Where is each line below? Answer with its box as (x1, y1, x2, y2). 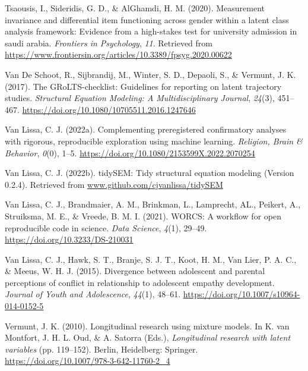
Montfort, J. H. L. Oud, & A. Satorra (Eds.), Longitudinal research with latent (5, 331, 291, 344)
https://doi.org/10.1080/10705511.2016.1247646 (22, 103, 196, 115)
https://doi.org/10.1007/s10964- (183, 288, 300, 300)
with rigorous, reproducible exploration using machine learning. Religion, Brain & (5, 134, 303, 147)
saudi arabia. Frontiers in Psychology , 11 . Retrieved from (5, 36, 212, 49)
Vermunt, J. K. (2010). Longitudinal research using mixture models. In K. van (5, 319, 290, 332)
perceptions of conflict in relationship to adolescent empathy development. (5, 276, 275, 288)
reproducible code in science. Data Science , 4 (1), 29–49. (5, 221, 207, 234)
